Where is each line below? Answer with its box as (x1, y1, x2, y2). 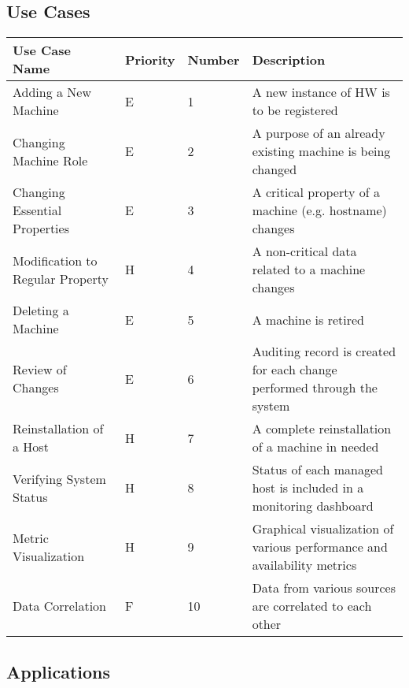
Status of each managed (252, 460, 383, 479)
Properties (13, 219, 69, 238)
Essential (13, 201, 62, 220)
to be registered (252, 101, 338, 120)
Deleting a (13, 301, 69, 320)
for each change (252, 360, 337, 379)
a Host (13, 437, 49, 456)
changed (252, 160, 297, 179)
